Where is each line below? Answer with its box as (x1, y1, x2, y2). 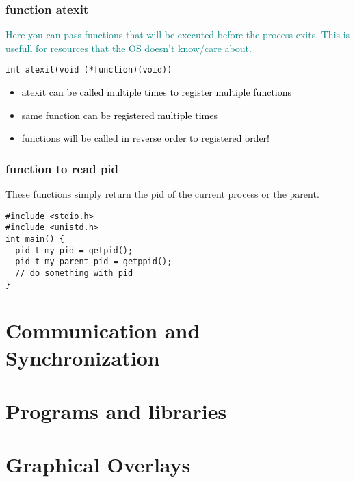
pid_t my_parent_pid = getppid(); (15, 257, 172, 267)
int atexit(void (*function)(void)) (5, 65, 172, 75)
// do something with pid (15, 268, 133, 278)
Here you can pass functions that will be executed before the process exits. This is (5, 27, 350, 42)
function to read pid (5, 160, 119, 177)
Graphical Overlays (5, 451, 191, 479)
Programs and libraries (5, 397, 227, 424)
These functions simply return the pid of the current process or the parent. (5, 187, 319, 201)
